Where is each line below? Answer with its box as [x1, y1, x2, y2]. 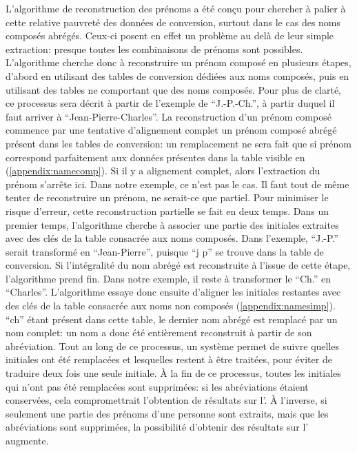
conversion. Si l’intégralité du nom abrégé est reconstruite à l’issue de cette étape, [6, 258, 351, 272]
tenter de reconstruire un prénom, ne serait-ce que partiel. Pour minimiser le [6, 190, 329, 205]
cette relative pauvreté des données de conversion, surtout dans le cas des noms [6, 14, 341, 29]
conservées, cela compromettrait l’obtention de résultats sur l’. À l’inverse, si [6, 393, 327, 407]
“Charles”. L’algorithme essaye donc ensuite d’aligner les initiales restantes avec [6, 285, 341, 299]
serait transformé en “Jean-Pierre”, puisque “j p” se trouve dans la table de [6, 244, 324, 258]
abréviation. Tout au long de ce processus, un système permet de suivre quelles [6, 338, 340, 353]
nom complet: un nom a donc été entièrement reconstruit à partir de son [6, 325, 312, 340]
